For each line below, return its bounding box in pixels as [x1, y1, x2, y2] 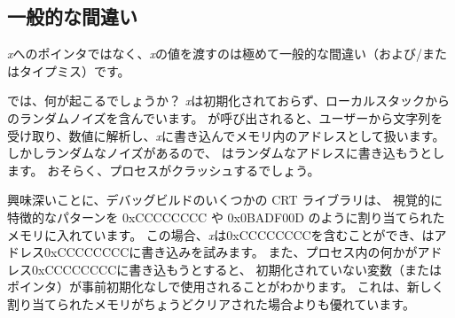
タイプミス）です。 [19, 61, 130, 80]
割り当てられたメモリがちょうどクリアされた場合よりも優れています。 [7, 294, 415, 313]
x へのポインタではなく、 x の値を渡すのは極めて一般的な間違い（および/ [7, 44, 422, 63]
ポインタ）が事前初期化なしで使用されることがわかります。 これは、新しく [7, 277, 444, 296]
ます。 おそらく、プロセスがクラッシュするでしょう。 [7, 160, 320, 179]
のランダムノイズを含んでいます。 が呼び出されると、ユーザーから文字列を [7, 108, 443, 127]
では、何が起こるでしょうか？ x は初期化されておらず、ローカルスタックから [7, 91, 451, 110]
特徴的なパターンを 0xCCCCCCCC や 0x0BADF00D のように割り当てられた [7, 207, 445, 226]
